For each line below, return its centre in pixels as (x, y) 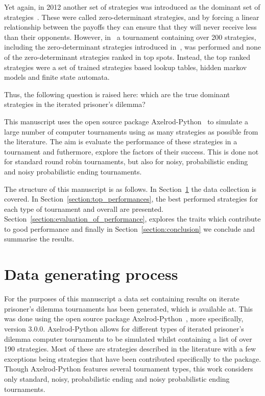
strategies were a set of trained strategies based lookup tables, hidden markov (126, 67)
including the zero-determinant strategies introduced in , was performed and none (132, 47)
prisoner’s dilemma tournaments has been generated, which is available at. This (129, 308)
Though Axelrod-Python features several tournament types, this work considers (129, 369)
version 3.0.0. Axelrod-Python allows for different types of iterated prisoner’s (124, 328)
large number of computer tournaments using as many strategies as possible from (131, 131)
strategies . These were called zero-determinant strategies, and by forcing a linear (132, 17)
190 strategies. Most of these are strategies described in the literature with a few (130, 349)
